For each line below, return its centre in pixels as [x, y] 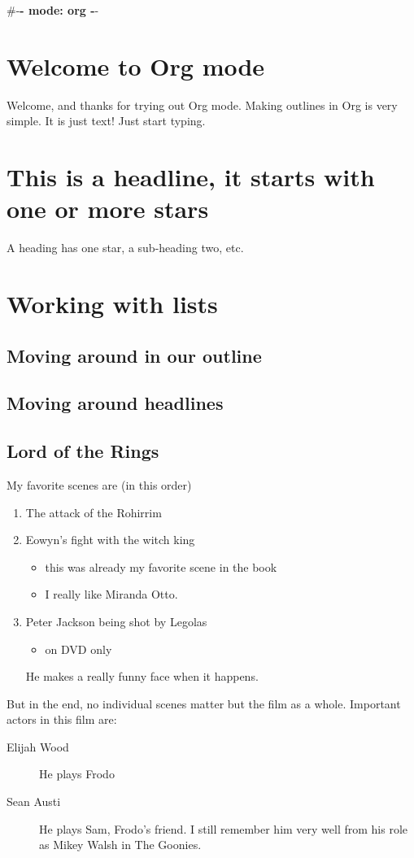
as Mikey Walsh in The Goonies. [120, 845]
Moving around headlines [115, 403]
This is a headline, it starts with [191, 177]
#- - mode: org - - [53, 10]
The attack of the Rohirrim [94, 512]
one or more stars [108, 209]
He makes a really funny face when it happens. [142, 676]
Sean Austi [34, 801]
